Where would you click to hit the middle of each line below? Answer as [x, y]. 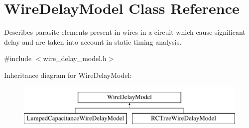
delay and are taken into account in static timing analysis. [93, 41]
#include [18, 58]
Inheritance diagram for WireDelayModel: [68, 75]
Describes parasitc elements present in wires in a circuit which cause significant [125, 32]
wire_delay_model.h [75, 58]
